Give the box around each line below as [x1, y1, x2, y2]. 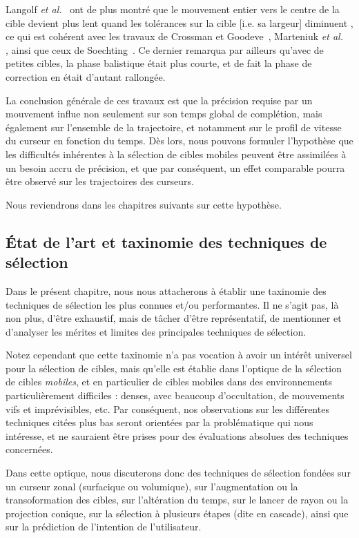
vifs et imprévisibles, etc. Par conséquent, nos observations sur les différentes [6, 401, 329, 416]
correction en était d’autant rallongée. [6, 69, 166, 84]
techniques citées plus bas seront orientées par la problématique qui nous [6, 415, 313, 430]
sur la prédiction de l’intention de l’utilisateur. [6, 519, 202, 534]
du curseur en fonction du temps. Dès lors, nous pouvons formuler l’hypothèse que [6, 133, 353, 148]
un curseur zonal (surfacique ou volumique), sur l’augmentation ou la [6, 479, 298, 493]
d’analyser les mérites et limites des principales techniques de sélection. [6, 324, 307, 338]
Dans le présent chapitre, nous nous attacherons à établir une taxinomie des [6, 283, 327, 298]
